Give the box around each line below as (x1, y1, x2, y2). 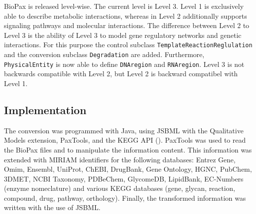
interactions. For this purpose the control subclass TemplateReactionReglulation (4, 39, 253, 50)
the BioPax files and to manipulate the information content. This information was (4, 144, 252, 154)
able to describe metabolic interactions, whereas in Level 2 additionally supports (4, 10, 247, 21)
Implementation (4, 102, 87, 117)
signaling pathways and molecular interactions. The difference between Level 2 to (4, 20, 250, 31)
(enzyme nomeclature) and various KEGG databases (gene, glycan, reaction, (4, 183, 235, 193)
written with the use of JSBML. (4, 202, 101, 213)
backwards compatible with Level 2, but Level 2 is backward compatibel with (4, 68, 238, 79)
